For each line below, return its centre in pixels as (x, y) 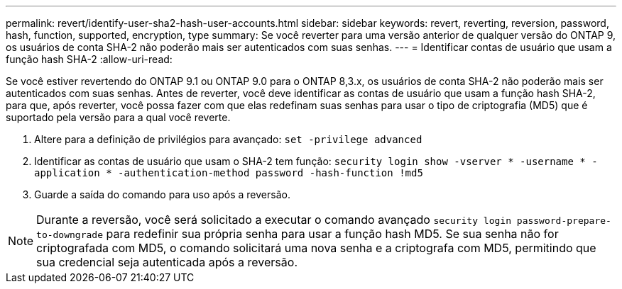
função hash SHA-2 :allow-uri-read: (89, 59)
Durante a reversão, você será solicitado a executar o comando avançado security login (274, 220)
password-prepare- (564, 221)
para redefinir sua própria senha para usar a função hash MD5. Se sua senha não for (332, 234)
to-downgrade (70, 235)
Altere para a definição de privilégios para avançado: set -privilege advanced (228, 139)
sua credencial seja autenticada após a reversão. (167, 262)
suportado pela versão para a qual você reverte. (118, 117)
